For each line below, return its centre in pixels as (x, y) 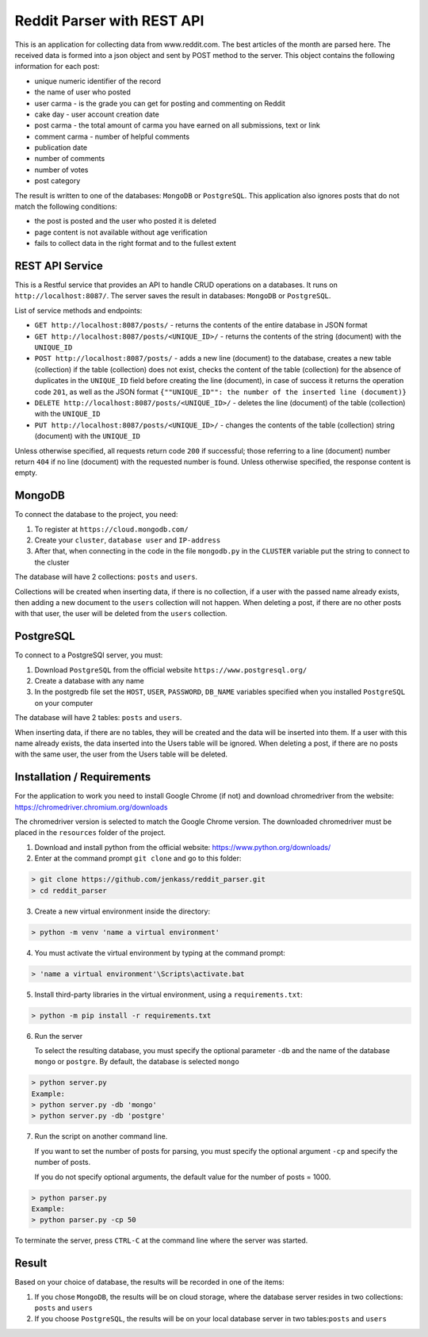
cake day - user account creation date (97, 114)
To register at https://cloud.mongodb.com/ (112, 529)
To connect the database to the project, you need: (96, 515)
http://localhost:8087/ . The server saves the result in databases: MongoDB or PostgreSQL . (173, 296)
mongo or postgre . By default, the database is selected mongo (137, 1062)
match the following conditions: (66, 207)
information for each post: (57, 67)
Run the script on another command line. (101, 1136)
